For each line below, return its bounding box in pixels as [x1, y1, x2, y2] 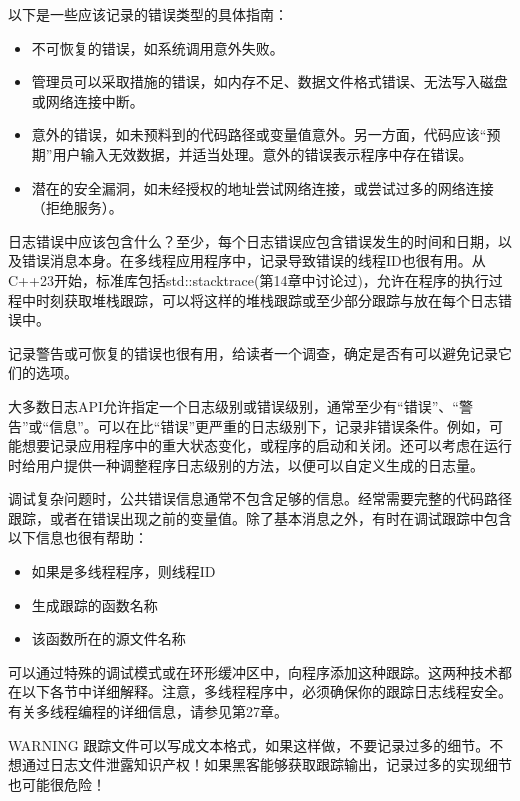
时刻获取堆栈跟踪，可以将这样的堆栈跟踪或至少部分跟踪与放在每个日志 [35, 289, 498, 310]
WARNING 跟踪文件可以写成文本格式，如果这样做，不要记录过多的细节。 [8, 734, 490, 755]
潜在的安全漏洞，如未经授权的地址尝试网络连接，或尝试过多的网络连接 [31, 177, 494, 198]
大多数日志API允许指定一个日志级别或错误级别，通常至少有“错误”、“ [8, 395, 459, 416]
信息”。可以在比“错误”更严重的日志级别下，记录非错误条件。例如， [49, 415, 490, 436]
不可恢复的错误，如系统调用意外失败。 [31, 37, 284, 58]
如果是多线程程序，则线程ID [31, 561, 216, 582]
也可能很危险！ [8, 773, 106, 794]
